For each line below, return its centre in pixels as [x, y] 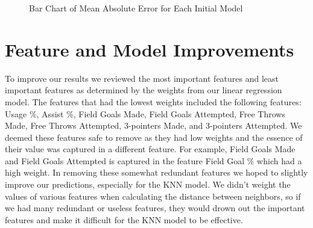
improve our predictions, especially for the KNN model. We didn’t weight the [148, 184]
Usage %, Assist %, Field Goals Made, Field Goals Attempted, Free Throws [145, 113]
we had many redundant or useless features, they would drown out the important [155, 208]
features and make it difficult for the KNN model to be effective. [124, 219]
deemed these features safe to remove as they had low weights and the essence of [154, 137]
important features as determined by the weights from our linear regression [144, 90]
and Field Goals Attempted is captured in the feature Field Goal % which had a [153, 160]
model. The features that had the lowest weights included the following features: [153, 101]
